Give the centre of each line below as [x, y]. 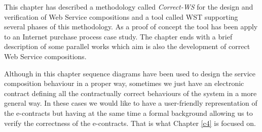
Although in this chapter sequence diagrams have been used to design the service [130, 73]
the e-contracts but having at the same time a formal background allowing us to [128, 113]
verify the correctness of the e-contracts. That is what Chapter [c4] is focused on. [130, 123]
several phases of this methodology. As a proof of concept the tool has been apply [131, 27]
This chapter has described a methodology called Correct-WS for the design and [129, 7]
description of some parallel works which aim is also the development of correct [127, 46]
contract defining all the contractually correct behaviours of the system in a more [130, 93]
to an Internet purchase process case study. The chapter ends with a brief [118, 36]
